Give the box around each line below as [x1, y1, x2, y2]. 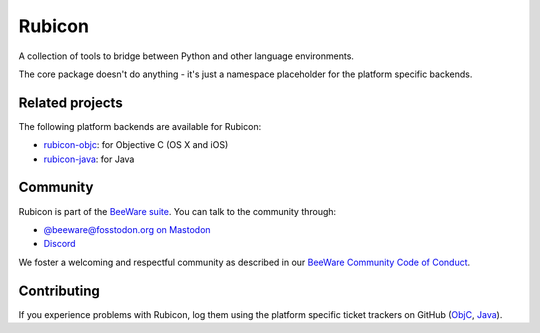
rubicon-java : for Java [43, 153, 135, 165]
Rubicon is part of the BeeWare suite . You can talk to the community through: [18, 205, 337, 217]
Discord [43, 238, 76, 250]
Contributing [18, 282, 100, 299]
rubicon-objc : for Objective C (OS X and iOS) [43, 139, 229, 151]
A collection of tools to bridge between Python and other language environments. [18, 50, 355, 62]
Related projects [18, 94, 124, 111]
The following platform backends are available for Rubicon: [18, 120, 262, 132]
